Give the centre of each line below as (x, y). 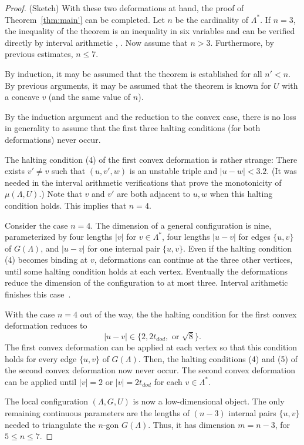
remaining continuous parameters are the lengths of (97, 412)
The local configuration (47, 401)
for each (168, 381)
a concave (22, 97)
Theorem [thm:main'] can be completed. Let (85, 19)
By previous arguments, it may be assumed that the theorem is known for (138, 85)
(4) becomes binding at (46, 260)
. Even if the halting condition (238, 248)
